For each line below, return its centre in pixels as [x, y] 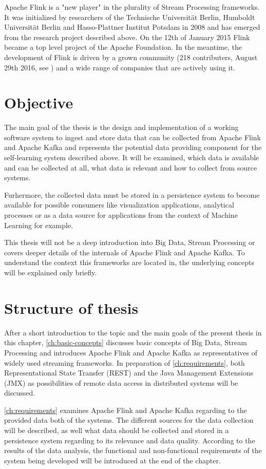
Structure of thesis [71, 307]
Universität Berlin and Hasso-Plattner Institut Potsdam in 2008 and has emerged [132, 27]
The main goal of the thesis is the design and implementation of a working [121, 127]
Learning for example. [39, 225]
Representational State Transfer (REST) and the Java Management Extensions [129, 373]
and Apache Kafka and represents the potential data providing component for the [133, 147]
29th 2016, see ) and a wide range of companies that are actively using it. [120, 67]
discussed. [20, 393]
